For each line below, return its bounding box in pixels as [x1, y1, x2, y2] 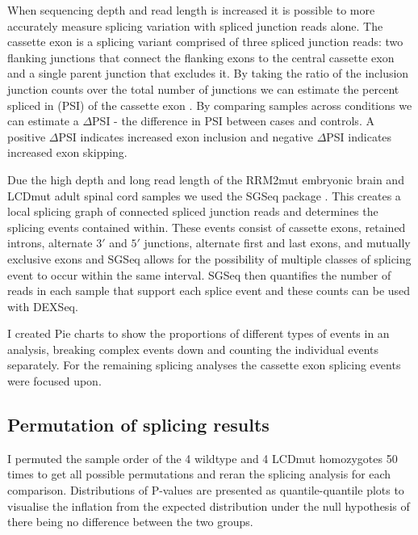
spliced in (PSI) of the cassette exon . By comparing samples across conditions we [7, 96, 412, 113]
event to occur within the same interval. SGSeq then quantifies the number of [7, 266, 391, 283]
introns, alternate [7, 234, 93, 251]
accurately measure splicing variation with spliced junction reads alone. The [7, 17, 383, 34]
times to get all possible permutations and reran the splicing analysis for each [7, 465, 391, 482]
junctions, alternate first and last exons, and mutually [144, 234, 411, 251]
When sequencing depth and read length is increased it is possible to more [7, 2, 375, 18]
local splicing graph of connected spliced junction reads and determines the [7, 203, 378, 220]
